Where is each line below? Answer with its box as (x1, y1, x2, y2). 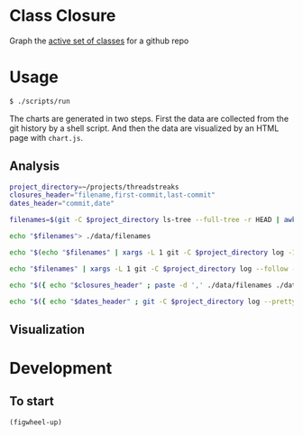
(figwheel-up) (9, 417, 63, 427)
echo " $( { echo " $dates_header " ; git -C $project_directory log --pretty (9, 297, 297, 306)
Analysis (9, 159, 60, 174)
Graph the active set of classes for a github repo (9, 35, 189, 46)
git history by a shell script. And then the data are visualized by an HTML (9, 123, 280, 134)
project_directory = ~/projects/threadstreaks (9, 182, 179, 191)
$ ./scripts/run (9, 97, 70, 106)
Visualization (9, 321, 86, 337)
